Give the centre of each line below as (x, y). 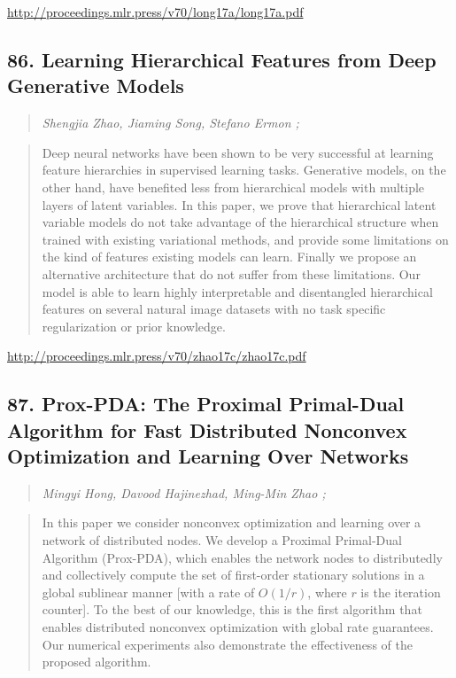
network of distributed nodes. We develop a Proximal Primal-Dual (222, 540)
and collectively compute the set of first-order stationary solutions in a (233, 575)
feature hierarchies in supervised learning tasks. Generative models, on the (244, 170)
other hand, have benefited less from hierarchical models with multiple (233, 187)
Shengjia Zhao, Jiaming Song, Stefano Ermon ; (170, 123)
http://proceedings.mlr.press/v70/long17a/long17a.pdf (155, 12)
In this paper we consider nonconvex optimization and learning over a (232, 522)
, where (327, 592)
